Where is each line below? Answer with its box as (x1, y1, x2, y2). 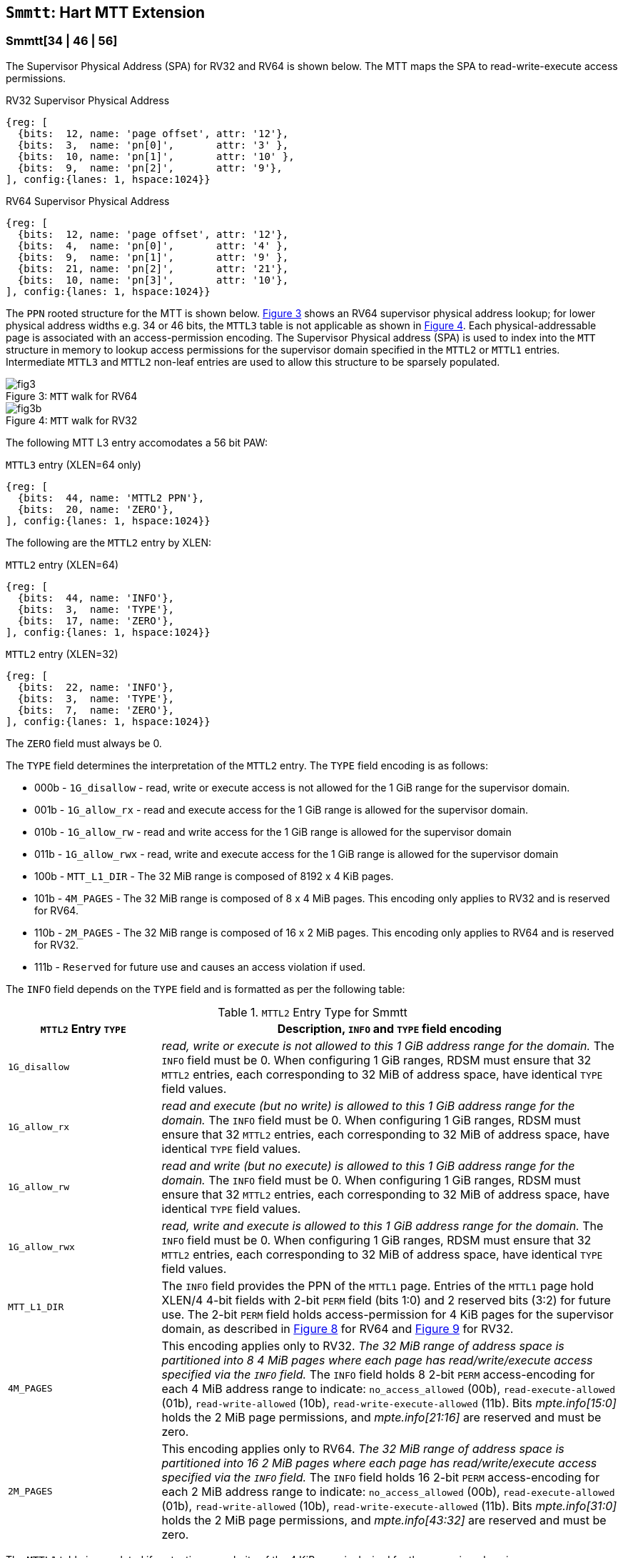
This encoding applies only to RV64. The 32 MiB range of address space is (161, 1441, 564, 1456)
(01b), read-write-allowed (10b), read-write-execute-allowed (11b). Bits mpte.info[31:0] (161, 1498, 617, 1513)
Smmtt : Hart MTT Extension (6, 4, 205, 21)
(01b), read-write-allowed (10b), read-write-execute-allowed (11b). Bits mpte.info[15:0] (161, 1395, 617, 1410)
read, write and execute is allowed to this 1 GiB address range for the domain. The (161, 1218, 604, 1233)
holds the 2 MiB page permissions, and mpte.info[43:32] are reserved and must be (161, 1512, 607, 1527)
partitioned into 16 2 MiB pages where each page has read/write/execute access (161, 1455, 597, 1470)
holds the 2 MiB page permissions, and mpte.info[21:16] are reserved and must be (161, 1409, 602, 1424)
